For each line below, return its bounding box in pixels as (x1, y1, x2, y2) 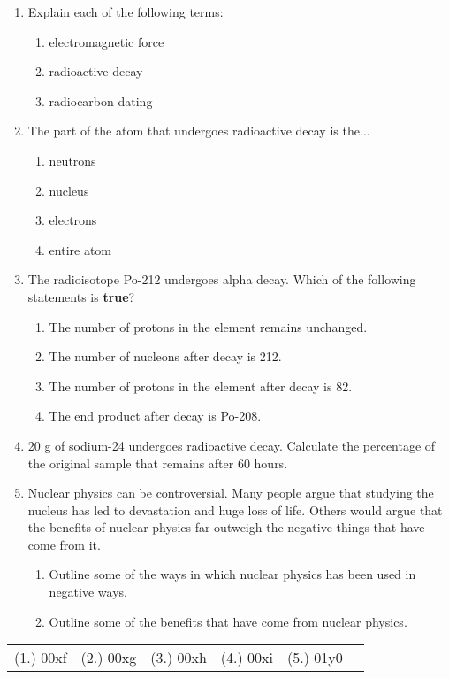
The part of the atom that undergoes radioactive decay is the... (27, 121, 370, 140)
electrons (49, 211, 97, 229)
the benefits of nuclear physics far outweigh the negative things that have (27, 518, 425, 536)
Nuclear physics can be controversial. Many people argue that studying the (27, 483, 434, 502)
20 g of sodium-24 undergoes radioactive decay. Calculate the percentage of (27, 436, 436, 454)
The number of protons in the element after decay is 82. (49, 376, 353, 395)
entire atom (49, 240, 112, 258)
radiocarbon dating (49, 91, 153, 110)
